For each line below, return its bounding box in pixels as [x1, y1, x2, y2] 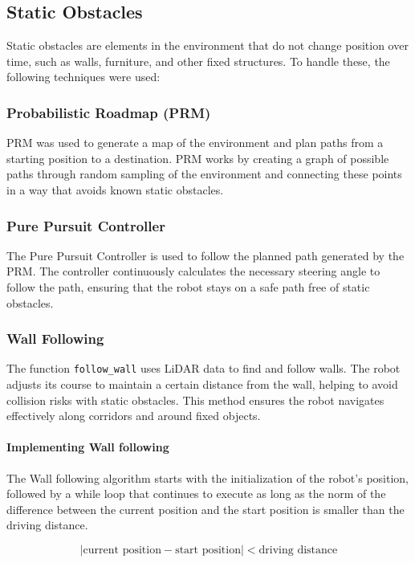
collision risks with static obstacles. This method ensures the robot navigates [6, 391, 384, 408]
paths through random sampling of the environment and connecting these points [6, 165, 402, 182]
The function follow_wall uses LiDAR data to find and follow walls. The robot [6, 360, 401, 377]
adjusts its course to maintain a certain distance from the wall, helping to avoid [6, 376, 398, 393]
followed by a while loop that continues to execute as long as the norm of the [6, 485, 386, 502]
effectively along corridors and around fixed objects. [6, 407, 261, 424]
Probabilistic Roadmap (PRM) [6, 102, 211, 122]
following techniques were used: [6, 68, 161, 85]
